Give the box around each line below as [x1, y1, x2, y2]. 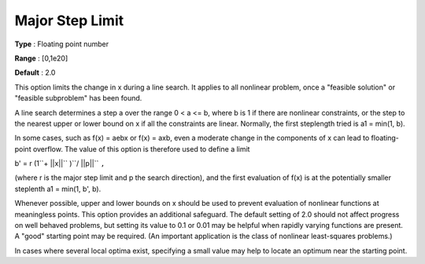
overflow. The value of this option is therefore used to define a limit [32, 144, 250, 153]
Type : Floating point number [14, 39, 109, 49]
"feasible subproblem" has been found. [14, 93, 142, 103]
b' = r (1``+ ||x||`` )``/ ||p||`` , [14, 159, 105, 168]
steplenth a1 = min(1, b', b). [14, 184, 102, 193]
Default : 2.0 [14, 68, 56, 78]
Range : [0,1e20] [14, 53, 68, 63]
